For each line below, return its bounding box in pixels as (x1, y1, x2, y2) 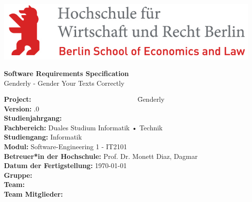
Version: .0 (4, 103, 39, 113)
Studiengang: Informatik (4, 132, 82, 142)
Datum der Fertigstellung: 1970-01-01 (4, 160, 127, 171)
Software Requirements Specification (4, 68, 129, 78)
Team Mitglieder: (4, 189, 63, 199)
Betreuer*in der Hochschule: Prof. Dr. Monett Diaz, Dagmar (4, 151, 198, 161)
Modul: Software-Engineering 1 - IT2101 (4, 141, 127, 152)
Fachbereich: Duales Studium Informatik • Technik (4, 122, 163, 132)
